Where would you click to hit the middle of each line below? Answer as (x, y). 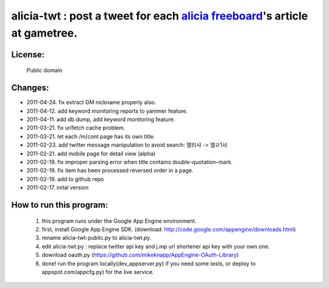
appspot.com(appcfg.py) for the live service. (98, 272)
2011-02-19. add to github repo (65, 179)
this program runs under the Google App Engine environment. (119, 221)
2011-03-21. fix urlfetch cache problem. (76, 128)
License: (28, 54)
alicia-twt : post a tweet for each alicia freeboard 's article (160, 16)
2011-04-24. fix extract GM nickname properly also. (91, 102)
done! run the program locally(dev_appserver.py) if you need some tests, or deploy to (149, 263)
